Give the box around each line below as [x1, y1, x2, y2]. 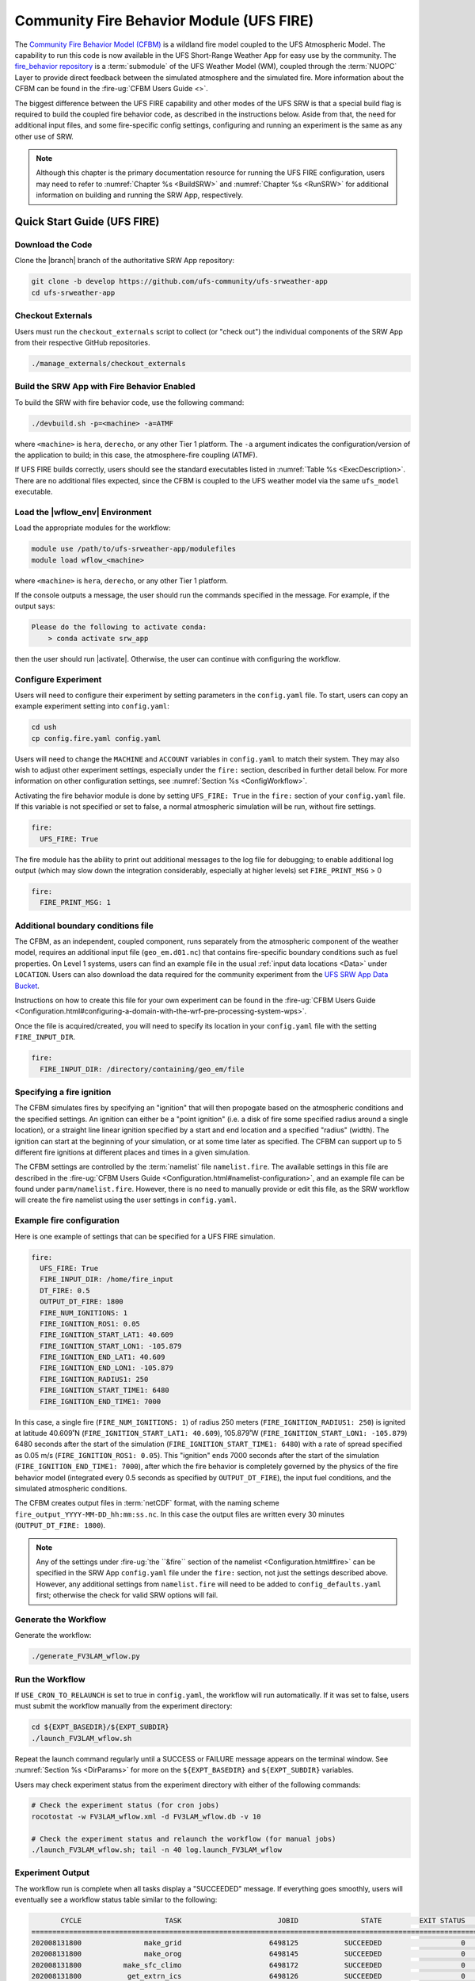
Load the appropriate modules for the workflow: [14, 523, 171, 532]
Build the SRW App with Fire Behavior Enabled [14, 381, 196, 392]
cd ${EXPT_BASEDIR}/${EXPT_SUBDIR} [31, 1723, 169, 1731]
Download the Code [14, 239, 93, 250]
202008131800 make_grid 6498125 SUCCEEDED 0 [31, 1938, 466, 1947]
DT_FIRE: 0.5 [40, 1286, 90, 1295]
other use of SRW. [14, 132, 74, 141]
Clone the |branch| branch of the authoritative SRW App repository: [14, 256, 235, 265]
